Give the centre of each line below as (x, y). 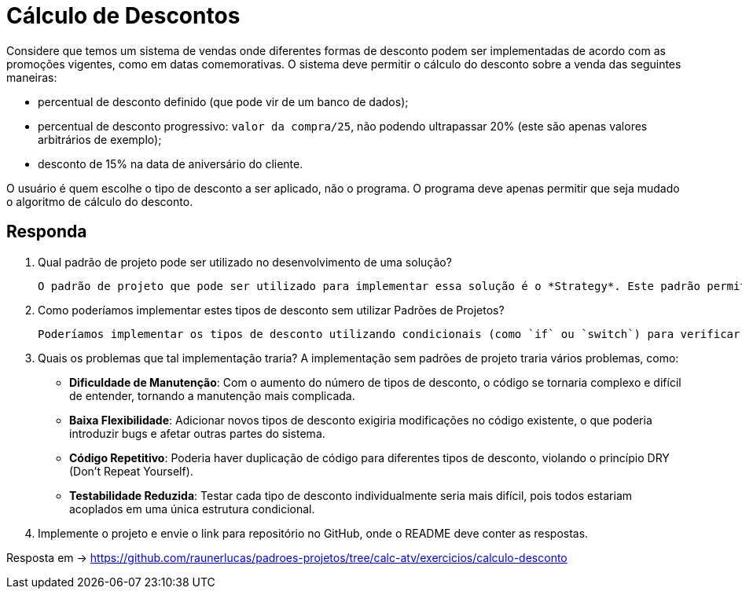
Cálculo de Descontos (123, 16)
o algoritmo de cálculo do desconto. (100, 201)
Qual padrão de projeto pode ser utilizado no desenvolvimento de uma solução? (245, 262)
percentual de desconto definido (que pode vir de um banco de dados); (223, 101)
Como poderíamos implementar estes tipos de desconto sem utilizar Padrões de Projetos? (271, 310)
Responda (47, 232)
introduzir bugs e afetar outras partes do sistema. (197, 433)
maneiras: (32, 77)
